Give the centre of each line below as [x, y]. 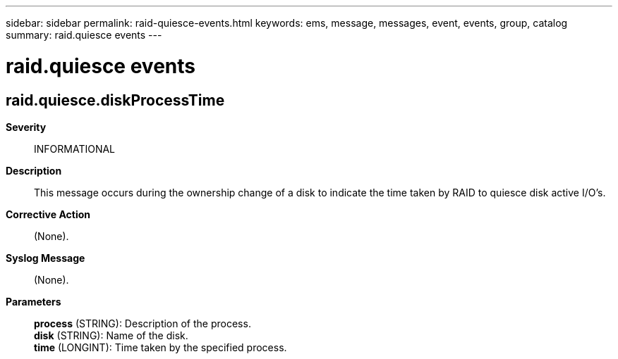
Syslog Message [46, 258]
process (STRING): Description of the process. [143, 323]
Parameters [34, 301]
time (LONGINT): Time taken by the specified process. [160, 347]
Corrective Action [48, 214]
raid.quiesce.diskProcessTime [115, 100]
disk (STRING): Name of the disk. [111, 335]
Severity [26, 127]
